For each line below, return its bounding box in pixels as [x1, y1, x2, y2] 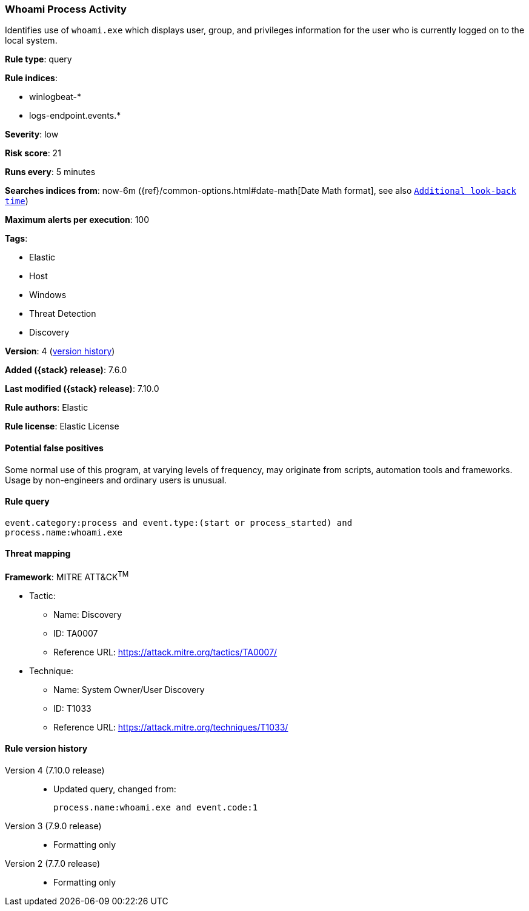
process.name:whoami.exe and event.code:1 [53, 802, 258, 812]
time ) [5, 196, 28, 207]
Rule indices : [5, 73, 58, 84]
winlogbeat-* [29, 91, 81, 102]
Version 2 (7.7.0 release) [5, 858, 101, 869]
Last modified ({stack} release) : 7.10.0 [5, 383, 159, 394]
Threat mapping [5, 548, 71, 559]
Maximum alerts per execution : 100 [5, 214, 150, 225]
